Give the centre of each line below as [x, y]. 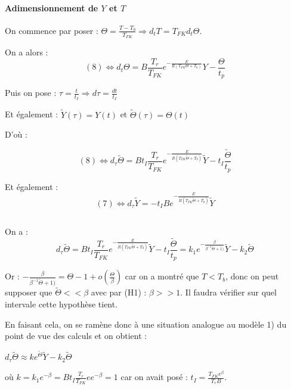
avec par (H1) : [119, 292]
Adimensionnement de [52, 7]
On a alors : [27, 52]
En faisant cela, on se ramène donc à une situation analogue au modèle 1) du [146, 324]
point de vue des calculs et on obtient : [76, 336]
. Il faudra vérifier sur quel [228, 292]
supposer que [29, 292]
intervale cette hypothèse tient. [61, 304]
